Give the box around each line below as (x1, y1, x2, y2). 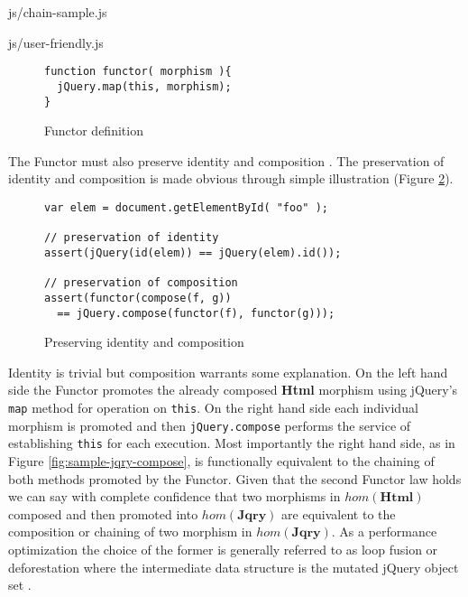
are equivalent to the (281, 504, 396, 523)
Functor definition (44, 121, 143, 140)
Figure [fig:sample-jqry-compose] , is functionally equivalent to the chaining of (8, 451, 435, 470)
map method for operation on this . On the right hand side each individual (8, 397, 418, 416)
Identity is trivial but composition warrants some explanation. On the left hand (8, 362, 448, 381)
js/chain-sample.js (8, 3, 107, 21)
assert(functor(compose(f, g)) (44, 291, 232, 304)
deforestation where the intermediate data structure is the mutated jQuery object (8, 557, 459, 576)
